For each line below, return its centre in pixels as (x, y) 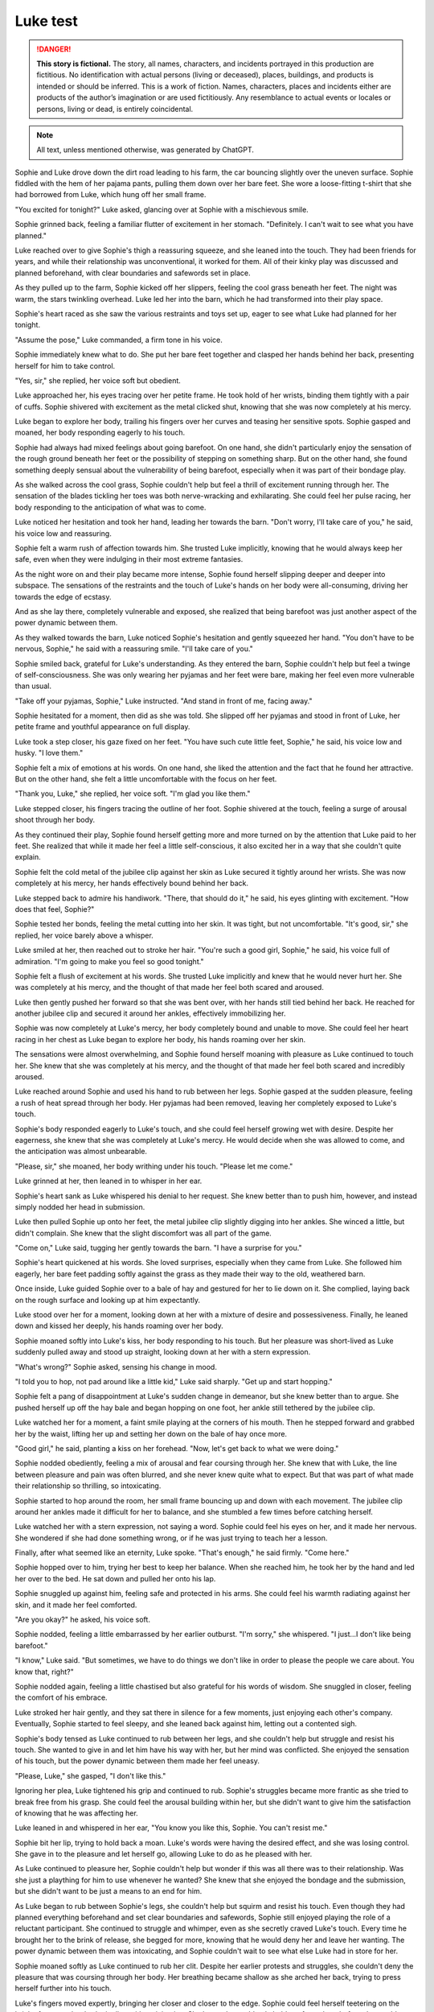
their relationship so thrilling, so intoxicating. (88, 1486)
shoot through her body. (55, 820)
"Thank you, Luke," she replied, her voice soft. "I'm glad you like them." (133, 794)
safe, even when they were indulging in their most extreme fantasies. (129, 559)
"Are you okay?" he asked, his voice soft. (82, 1620)
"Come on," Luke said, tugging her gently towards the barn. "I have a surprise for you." (158, 1248)
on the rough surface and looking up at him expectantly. (108, 1300)
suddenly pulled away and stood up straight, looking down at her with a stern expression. (163, 1352)
